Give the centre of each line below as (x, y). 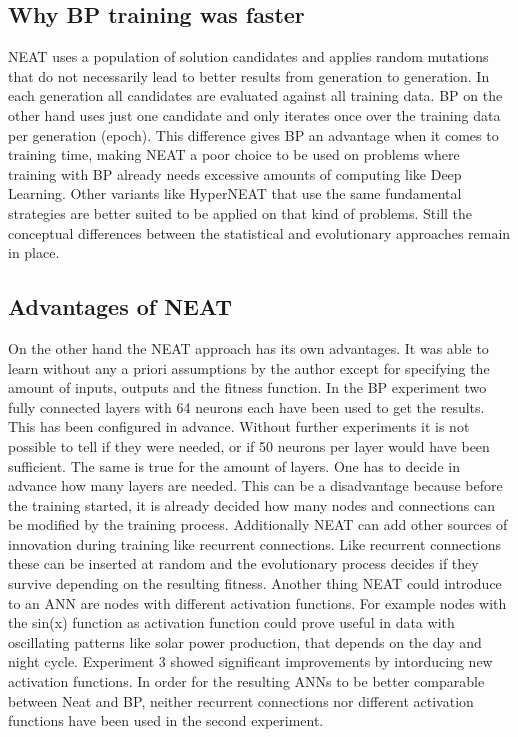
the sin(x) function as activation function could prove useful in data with (231, 622)
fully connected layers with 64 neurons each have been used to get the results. (246, 406)
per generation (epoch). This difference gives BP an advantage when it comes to (253, 134)
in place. (34, 252)
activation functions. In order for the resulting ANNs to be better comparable (246, 681)
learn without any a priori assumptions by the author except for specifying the (249, 367)
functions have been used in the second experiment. (166, 720)
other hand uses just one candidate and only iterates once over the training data (254, 114)
